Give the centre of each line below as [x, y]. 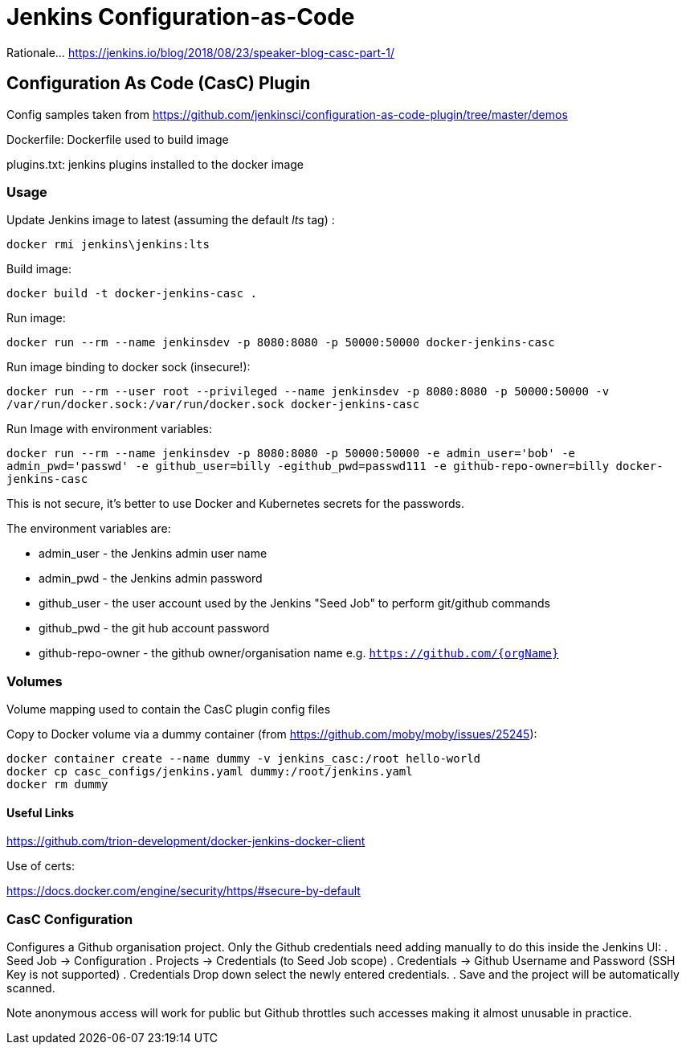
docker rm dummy [57, 785]
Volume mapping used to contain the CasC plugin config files [169, 710]
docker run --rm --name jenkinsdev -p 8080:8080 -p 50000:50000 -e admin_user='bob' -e [291, 454]
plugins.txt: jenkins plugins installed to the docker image [155, 164]
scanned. [31, 988]
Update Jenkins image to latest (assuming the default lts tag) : [171, 220]
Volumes [35, 681]
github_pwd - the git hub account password [154, 628]
